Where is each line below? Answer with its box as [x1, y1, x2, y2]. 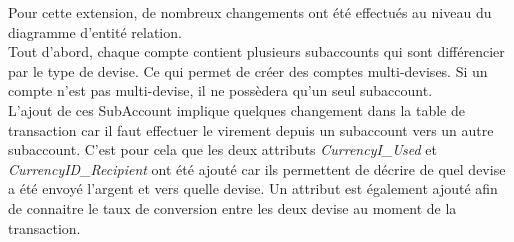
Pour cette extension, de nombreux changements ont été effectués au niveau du [8, 2, 492, 22]
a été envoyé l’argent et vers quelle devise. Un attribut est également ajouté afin [8, 178, 498, 199]
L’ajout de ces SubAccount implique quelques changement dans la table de [8, 99, 465, 120]
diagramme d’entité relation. [8, 21, 182, 42]
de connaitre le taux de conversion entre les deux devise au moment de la [8, 197, 457, 218]
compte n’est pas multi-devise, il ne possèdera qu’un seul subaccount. [8, 80, 433, 101]
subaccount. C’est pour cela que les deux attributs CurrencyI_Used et [8, 139, 437, 160]
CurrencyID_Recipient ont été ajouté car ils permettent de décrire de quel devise [8, 158, 506, 179]
